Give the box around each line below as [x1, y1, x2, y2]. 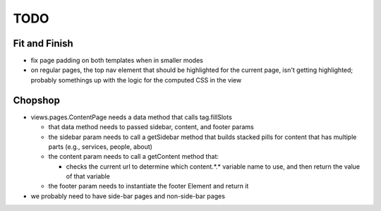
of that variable [66, 172, 111, 181]
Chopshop [13, 94, 60, 106]
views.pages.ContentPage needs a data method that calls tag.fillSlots [30, 113, 232, 121]
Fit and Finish [13, 37, 73, 49]
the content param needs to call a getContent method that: [48, 152, 219, 161]
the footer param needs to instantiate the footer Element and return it [48, 182, 249, 191]
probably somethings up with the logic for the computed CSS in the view [30, 76, 242, 84]
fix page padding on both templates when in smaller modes [30, 56, 204, 65]
